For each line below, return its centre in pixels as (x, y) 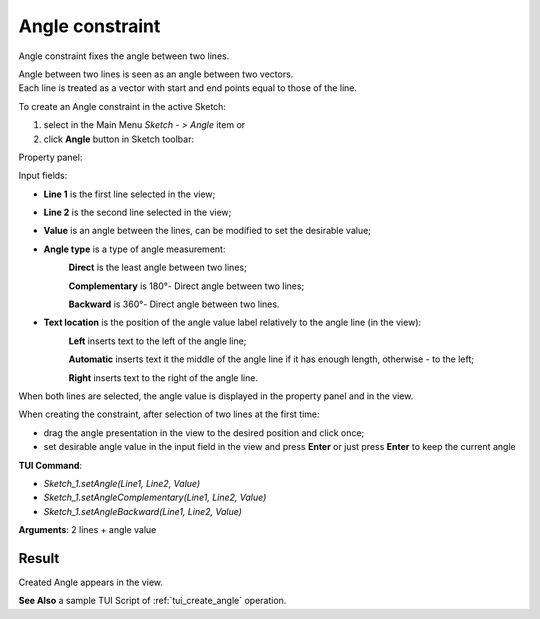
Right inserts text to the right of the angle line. (163, 377)
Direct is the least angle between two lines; (157, 267)
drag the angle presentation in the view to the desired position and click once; (204, 432)
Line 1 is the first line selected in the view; (129, 194)
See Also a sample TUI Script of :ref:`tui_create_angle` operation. (152, 601)
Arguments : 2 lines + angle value (87, 530)
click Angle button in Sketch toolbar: (119, 139)
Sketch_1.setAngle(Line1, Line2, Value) (122, 483)
